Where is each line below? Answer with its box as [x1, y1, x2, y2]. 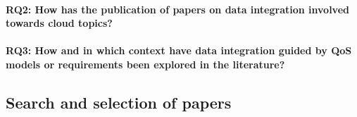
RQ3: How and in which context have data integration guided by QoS [6, 43, 352, 58]
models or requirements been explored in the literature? [6, 56, 285, 71]
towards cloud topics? [6, 16, 113, 30]
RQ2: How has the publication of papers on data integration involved [6, 1, 349, 16]
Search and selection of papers [6, 91, 232, 113]
